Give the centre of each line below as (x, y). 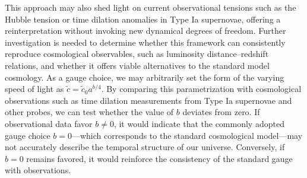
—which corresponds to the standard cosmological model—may (187, 135)
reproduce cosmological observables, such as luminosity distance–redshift (137, 54)
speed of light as (34, 89)
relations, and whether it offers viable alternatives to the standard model (137, 65)
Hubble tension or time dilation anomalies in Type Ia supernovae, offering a (143, 19)
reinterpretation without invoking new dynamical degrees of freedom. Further (145, 31)
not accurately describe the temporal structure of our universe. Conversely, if (145, 147)
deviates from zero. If (221, 112)
